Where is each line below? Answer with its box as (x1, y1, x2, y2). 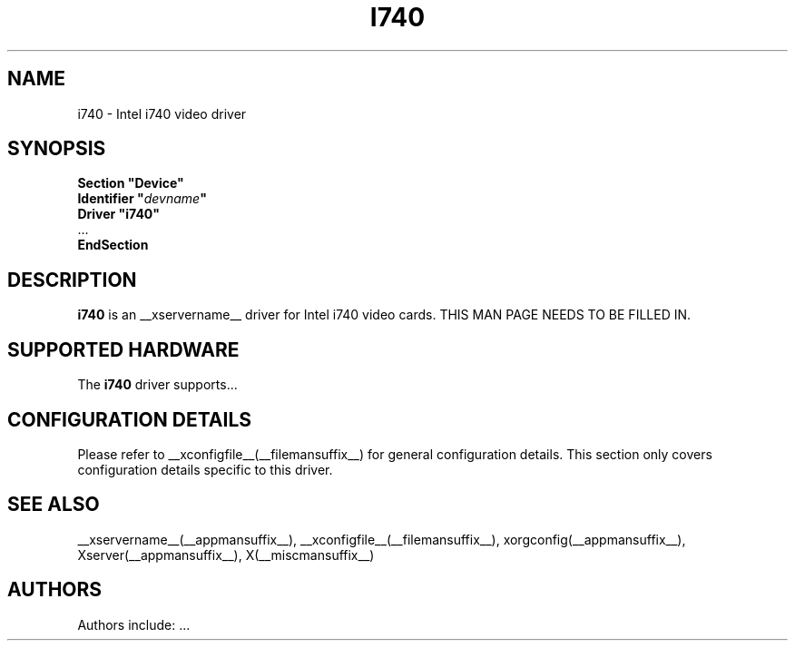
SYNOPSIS (7, 137, 106, 161)
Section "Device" (77, 175, 184, 191)
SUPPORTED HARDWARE (7, 338, 240, 361)
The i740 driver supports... (77, 377, 238, 393)
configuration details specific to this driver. (77, 461, 333, 477)
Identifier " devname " (77, 191, 207, 207)
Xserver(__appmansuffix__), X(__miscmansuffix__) (77, 546, 375, 563)
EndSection (77, 237, 149, 253)
